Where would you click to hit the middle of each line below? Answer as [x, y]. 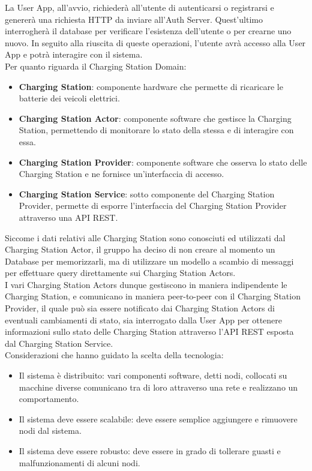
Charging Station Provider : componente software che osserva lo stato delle [163, 162]
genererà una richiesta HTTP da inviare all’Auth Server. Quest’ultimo [134, 19]
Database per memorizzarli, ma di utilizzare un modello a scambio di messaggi [149, 261]
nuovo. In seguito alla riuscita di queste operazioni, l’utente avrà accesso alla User [155, 42]
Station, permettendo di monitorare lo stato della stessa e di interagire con [156, 130]
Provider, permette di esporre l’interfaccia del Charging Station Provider [153, 205]
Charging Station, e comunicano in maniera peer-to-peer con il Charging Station [153, 296]
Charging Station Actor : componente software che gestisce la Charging [155, 118]
